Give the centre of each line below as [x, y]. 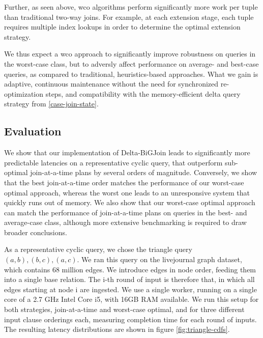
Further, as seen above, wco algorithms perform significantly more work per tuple [131, 7]
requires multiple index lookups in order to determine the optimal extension [122, 27]
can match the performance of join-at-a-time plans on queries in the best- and [126, 212]
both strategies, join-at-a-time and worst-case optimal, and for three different [124, 309]
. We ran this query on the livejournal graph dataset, [159, 259]
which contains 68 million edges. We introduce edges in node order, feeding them [130, 269]
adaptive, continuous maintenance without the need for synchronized [111, 84]
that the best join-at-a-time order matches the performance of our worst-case [124, 182]
